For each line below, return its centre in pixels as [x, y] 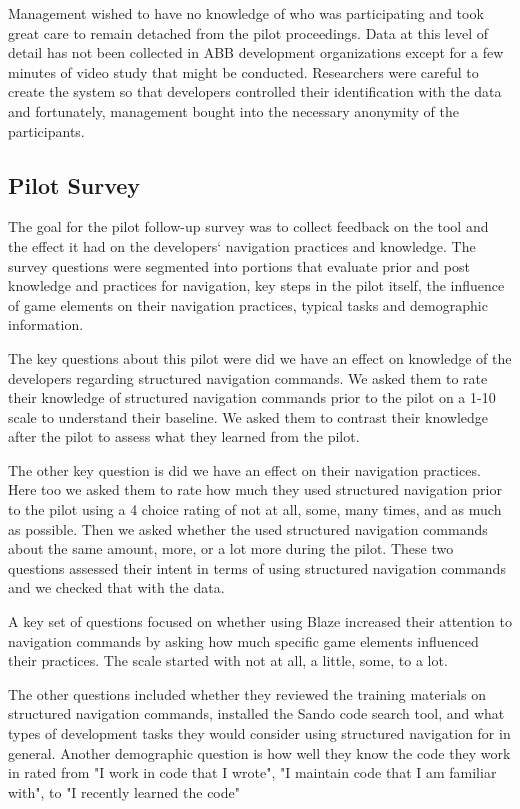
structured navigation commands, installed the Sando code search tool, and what [256, 713]
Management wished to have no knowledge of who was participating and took [246, 13]
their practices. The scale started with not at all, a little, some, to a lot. [228, 660]
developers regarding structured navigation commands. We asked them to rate [248, 377]
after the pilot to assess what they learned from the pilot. [184, 436]
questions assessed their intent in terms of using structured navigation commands [257, 567]
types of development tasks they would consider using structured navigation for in [259, 733]
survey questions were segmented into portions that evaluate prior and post [239, 265]
